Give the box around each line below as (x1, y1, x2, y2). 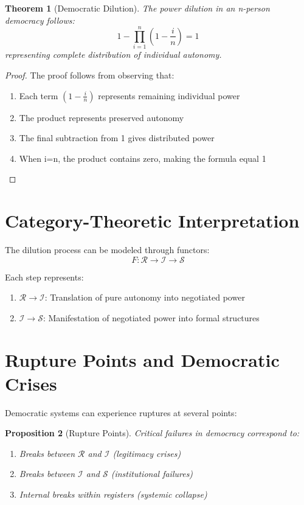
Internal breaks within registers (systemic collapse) (19, 488, 207, 501)
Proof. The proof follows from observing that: (5, 68, 174, 81)
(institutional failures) (111, 467, 193, 480)
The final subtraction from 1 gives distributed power (19, 131, 215, 144)
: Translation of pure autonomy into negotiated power (44, 291, 245, 304)
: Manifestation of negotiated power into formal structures (43, 311, 260, 324)
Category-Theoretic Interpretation (5, 208, 300, 233)
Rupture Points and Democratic (5, 347, 280, 372)
